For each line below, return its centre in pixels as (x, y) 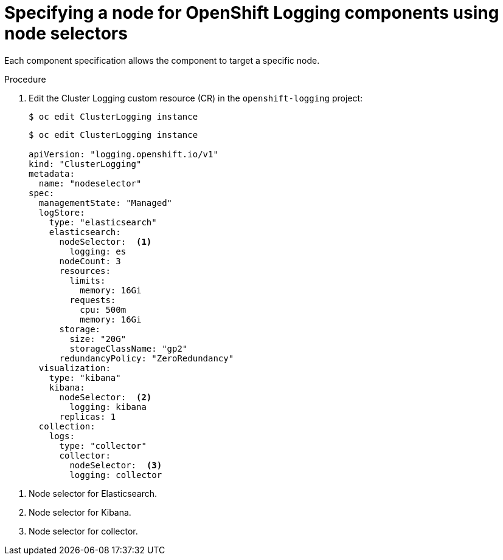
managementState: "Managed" (106, 203)
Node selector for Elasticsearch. (93, 493)
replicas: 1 (88, 416)
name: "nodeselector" (90, 183)
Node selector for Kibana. (80, 512)
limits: (88, 280)
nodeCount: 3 (90, 261)
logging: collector (116, 475)
